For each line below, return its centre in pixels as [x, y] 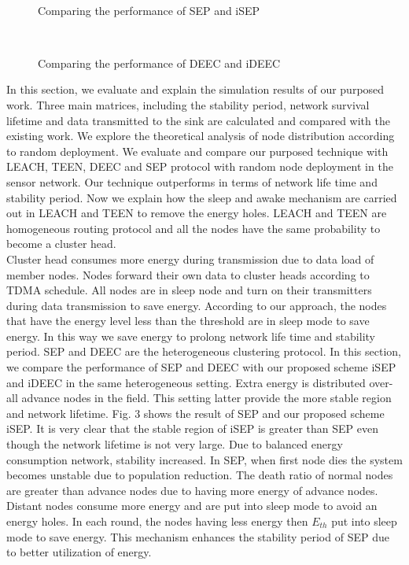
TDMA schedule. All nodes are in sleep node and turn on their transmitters [189, 290]
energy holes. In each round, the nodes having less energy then [157, 521]
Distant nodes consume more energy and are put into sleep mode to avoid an [192, 506]
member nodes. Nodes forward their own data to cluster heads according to [188, 274]
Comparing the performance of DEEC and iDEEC [159, 63]
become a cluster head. [61, 244]
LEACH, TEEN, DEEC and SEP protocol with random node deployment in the [200, 166]
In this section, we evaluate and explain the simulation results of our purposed [195, 89]
